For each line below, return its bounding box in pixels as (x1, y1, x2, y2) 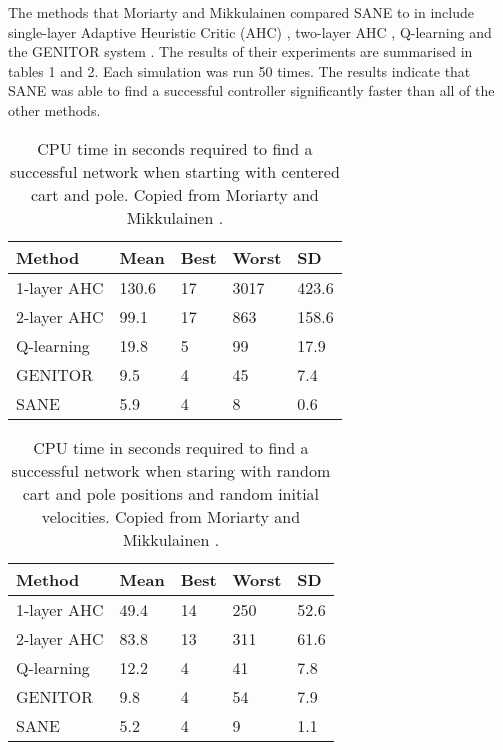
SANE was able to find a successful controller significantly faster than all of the (8, 80, 495, 101)
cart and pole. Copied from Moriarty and (30, 182, 319, 206)
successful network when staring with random (11, 458, 331, 482)
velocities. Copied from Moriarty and (41, 504, 301, 528)
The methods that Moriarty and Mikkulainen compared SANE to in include (8, 2, 474, 22)
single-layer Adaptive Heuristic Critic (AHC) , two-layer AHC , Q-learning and (8, 21, 492, 42)
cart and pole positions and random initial (22, 481, 320, 505)
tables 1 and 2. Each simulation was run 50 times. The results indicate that (8, 60, 471, 81)
